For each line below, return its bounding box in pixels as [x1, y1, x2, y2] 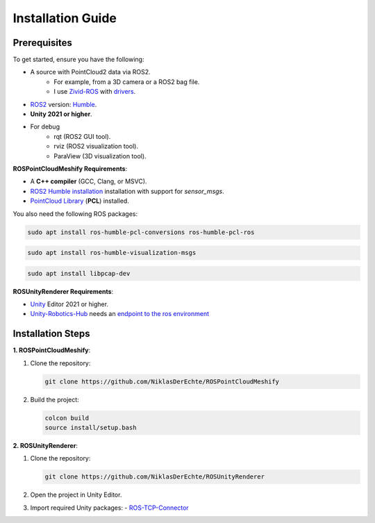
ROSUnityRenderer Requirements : [12, 287, 114, 295]
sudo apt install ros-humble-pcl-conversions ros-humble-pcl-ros [27, 228, 255, 236]
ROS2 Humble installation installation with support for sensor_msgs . [30, 187, 225, 195]
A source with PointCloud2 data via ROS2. [30, 68, 151, 76]
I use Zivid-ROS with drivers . [53, 88, 136, 96]
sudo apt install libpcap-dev [27, 269, 131, 277]
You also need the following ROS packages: [12, 209, 138, 218]
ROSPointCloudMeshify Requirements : [12, 164, 128, 173]
